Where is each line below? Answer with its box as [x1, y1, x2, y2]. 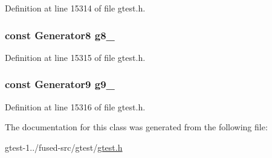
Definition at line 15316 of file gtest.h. [5, 100, 146, 113]
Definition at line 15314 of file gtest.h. [5, 2, 146, 14]
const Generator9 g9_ [5, 77, 115, 92]
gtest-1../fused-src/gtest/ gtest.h [5, 141, 123, 153]
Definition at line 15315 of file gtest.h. [5, 51, 146, 63]
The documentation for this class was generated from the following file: [5, 121, 268, 133]
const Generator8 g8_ [5, 27, 115, 42]
